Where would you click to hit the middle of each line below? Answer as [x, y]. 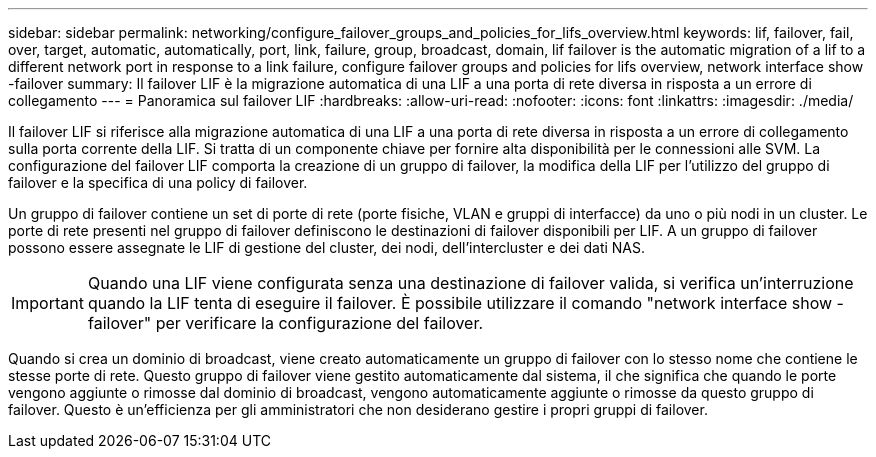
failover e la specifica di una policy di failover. [158, 182]
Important [47, 303]
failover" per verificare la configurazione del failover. [285, 323]
